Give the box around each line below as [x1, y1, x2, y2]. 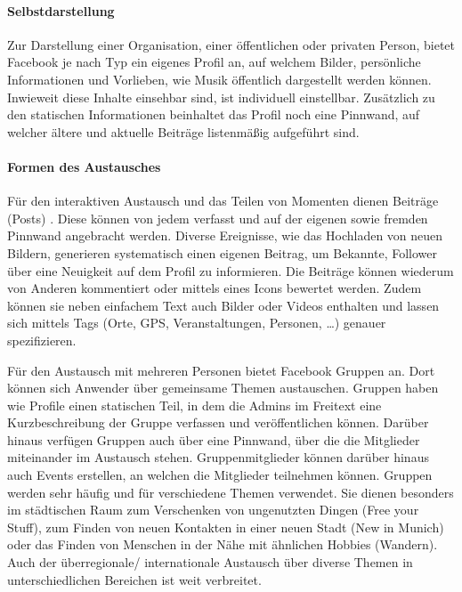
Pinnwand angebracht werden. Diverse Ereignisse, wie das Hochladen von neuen [7, 226, 443, 245]
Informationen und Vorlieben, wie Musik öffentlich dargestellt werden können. [7, 69, 432, 88]
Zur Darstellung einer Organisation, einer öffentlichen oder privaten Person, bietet [7, 35, 456, 53]
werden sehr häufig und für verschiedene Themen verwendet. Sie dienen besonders [7, 483, 454, 501]
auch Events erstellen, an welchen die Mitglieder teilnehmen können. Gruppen [7, 466, 433, 484]
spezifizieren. [7, 330, 77, 349]
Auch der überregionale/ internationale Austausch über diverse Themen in [7, 553, 413, 572]
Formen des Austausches [7, 157, 161, 175]
